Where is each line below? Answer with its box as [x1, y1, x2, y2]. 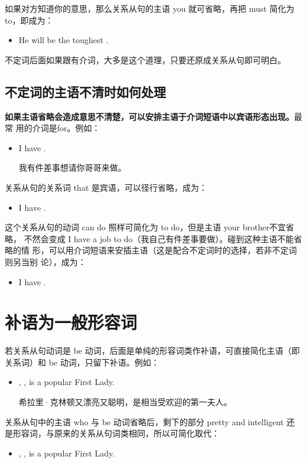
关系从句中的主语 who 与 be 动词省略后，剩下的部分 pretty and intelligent [5, 415, 284, 428]
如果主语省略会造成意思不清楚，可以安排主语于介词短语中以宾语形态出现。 [5, 110, 294, 122]
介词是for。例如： [32, 122, 100, 134]
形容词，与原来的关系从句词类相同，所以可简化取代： [12, 427, 220, 439]
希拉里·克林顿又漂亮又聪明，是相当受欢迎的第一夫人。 [18, 396, 232, 408]
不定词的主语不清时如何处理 [5, 82, 166, 100]
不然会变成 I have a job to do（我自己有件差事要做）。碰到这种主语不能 [24, 232, 294, 244]
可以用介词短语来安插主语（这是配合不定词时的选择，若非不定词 [48, 244, 297, 256]
